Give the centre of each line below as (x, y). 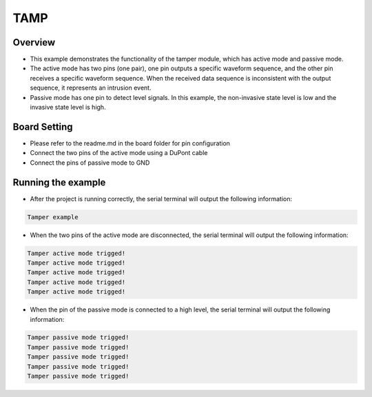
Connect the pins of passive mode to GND (90, 163)
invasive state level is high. (68, 108)
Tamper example (53, 217)
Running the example (59, 182)
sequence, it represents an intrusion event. (91, 88)
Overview (34, 42)
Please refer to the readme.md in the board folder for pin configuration (130, 143)
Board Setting (43, 126)
